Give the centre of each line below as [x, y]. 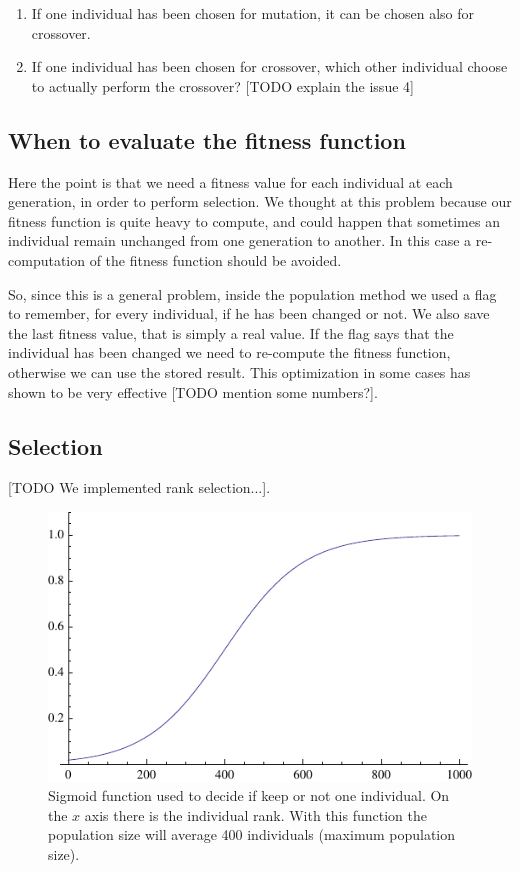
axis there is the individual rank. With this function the [255, 814]
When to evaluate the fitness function [207, 139]
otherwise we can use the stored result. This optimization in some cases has [239, 371]
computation [47, 259]
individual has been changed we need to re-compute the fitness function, [229, 352]
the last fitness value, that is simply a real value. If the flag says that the [231, 332]
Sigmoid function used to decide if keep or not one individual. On [249, 795]
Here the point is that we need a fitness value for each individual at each [230, 181]
